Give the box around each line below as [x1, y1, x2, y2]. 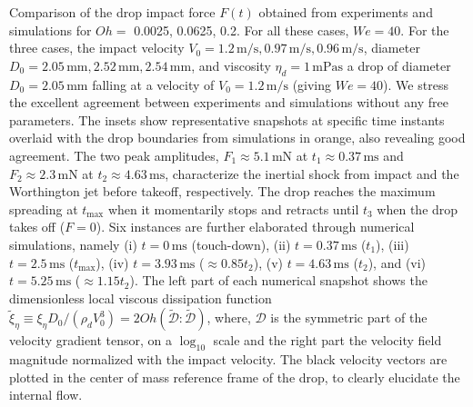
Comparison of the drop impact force [9, 3, 216, 21]
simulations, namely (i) [9, 234, 137, 253]
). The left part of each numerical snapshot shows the [129, 271, 428, 290]
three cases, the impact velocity [9, 38, 185, 57]
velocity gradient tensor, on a [9, 331, 173, 350]
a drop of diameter [347, 55, 451, 74]
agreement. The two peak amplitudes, [9, 145, 219, 164]
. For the [400, 20, 449, 39]
